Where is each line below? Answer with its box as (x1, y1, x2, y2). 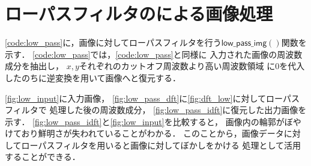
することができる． (5, 150, 80, 163)
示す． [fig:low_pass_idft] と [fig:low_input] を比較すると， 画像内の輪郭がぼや (5, 115, 301, 128)
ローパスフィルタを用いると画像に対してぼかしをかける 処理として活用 (21, 138, 301, 151)
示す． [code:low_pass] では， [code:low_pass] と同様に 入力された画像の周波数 (5, 48, 303, 60)
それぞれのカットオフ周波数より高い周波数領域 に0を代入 (79, 60, 305, 72)
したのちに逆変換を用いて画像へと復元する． (5, 71, 181, 84)
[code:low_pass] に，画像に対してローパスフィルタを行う (5, 36, 222, 49)
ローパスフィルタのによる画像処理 (5, 1, 273, 26)
